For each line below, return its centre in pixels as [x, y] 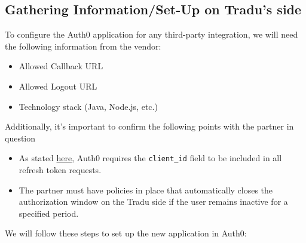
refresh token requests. [60, 170]
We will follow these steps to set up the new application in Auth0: [126, 233]
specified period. [49, 213]
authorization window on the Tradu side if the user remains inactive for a [153, 202]
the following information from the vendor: [83, 46]
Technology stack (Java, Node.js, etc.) [88, 106]
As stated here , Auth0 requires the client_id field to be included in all [150, 158]
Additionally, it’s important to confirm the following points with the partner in [149, 126]
